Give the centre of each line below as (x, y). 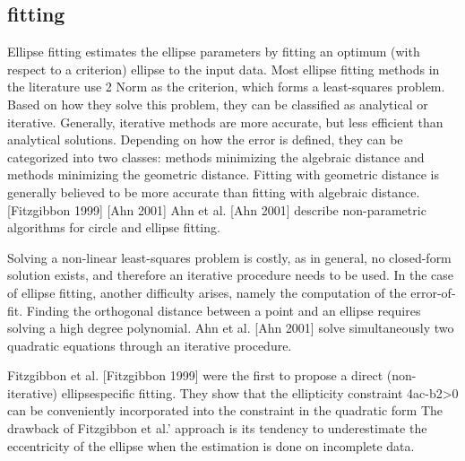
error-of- (433, 292)
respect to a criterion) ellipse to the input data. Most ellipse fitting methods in (224, 69)
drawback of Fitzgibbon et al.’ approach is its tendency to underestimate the (217, 428)
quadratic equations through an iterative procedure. (150, 345)
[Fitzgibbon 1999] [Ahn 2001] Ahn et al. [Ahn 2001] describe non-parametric (217, 209)
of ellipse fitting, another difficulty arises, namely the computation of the (207, 292)
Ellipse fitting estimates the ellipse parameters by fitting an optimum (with (214, 52)
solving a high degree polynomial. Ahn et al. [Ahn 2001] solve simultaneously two (231, 328)
